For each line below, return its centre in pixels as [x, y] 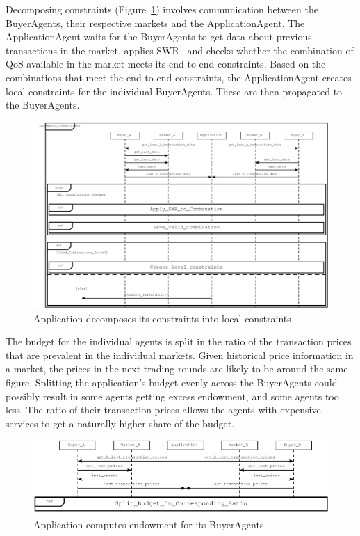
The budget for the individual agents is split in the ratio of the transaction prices [179, 341]
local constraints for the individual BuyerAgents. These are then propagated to [174, 91]
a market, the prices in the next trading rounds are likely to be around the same [177, 369]
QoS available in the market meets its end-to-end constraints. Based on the [166, 64]
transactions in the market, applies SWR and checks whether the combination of [180, 50]
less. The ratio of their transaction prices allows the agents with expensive [163, 410]
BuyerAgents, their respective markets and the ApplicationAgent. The [155, 23]
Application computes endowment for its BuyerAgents [149, 524]
